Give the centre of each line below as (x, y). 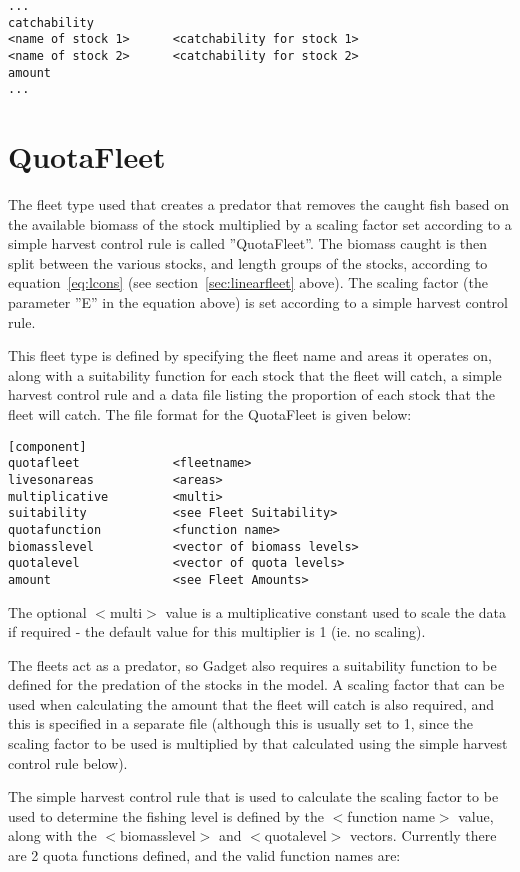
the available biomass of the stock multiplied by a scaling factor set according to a (260, 223)
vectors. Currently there (423, 835)
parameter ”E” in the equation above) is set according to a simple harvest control (258, 302)
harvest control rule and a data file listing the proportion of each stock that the (251, 394)
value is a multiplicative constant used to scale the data (336, 611)
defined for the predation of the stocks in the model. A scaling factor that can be (256, 684)
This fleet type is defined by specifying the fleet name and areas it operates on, (250, 355)
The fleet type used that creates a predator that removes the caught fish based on (258, 204)
